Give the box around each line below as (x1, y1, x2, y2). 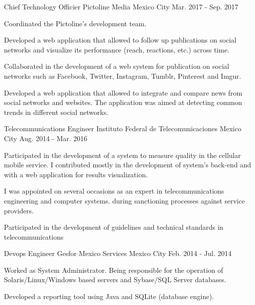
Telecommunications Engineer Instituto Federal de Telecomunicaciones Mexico (4, 123, 242, 134)
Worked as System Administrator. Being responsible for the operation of (4, 264, 223, 275)
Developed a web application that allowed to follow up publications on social (4, 35, 237, 45)
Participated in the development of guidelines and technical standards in (4, 222, 223, 232)
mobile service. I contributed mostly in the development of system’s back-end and (4, 159, 252, 170)
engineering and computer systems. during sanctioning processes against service (4, 195, 245, 205)
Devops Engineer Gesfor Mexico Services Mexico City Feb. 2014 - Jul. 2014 (4, 248, 232, 258)
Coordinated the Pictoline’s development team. (4, 18, 147, 28)
